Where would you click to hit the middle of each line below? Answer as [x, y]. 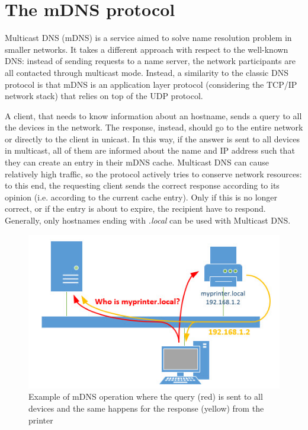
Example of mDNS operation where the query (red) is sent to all [146, 396]
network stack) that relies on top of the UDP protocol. [104, 96]
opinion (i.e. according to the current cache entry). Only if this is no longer [141, 197]
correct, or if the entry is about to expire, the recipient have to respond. [135, 208]
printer [41, 420]
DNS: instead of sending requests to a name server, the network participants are [150, 61]
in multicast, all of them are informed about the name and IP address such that [150, 150]
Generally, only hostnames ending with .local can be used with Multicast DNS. [148, 220]
